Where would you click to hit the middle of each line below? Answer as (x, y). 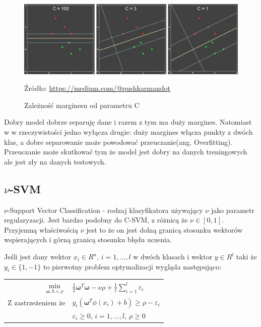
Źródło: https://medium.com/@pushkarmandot (97, 88)
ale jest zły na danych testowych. (55, 161)
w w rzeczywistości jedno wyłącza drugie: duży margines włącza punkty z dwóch (128, 132)
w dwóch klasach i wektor (173, 257)
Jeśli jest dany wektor (38, 257)
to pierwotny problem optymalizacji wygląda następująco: (132, 266)
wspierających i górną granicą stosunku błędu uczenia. (88, 239)
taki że (246, 257)
